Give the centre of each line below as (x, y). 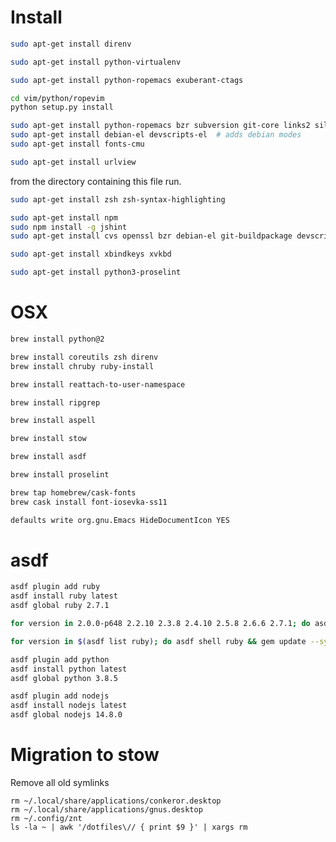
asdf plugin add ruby (55, 587)
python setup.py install (62, 107)
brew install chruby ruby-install (82, 366)
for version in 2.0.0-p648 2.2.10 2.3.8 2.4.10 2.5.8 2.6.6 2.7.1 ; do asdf (171, 624)
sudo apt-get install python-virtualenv (96, 62)
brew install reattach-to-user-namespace (98, 384)
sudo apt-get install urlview (73, 162)
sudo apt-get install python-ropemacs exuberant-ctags (127, 80)
